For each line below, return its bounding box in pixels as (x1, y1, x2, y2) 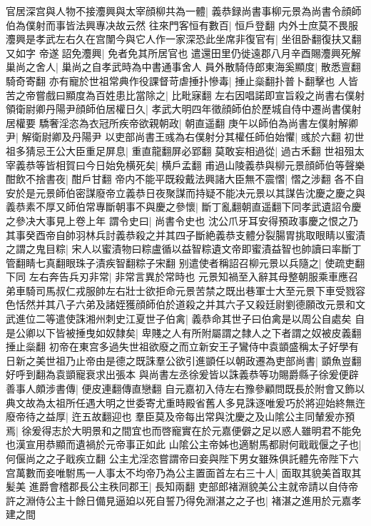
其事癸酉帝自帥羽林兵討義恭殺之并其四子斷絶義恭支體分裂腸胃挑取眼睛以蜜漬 (6, 227, 365, 242)
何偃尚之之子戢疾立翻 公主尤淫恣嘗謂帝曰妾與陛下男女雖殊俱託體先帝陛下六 (6, 451, 359, 465)
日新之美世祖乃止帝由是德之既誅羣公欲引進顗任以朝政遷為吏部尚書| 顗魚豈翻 (6, 353, 362, 368)
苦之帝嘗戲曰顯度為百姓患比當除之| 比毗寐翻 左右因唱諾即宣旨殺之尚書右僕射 (6, 87, 365, 102)
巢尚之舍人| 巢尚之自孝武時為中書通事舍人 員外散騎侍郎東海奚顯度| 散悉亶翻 (6, 59, 361, 74)
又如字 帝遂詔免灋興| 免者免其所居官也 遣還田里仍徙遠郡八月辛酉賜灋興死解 (6, 45, 361, 60)
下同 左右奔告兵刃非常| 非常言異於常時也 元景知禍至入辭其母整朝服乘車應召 (6, 269, 358, 284)
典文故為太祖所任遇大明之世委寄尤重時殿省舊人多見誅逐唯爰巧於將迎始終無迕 (6, 395, 365, 410)
